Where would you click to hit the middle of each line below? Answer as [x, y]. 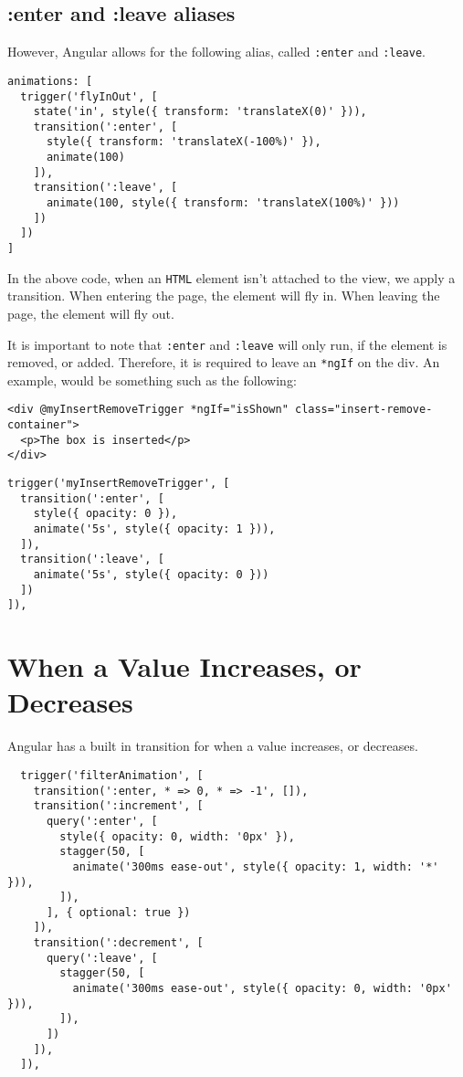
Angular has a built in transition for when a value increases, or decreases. [213, 746]
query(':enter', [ [102, 821]
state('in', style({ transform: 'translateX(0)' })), [200, 112]
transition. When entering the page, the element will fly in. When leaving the [224, 296]
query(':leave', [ [102, 958]
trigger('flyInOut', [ [89, 96]
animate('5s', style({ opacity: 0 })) [151, 575]
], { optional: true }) [118, 912]
